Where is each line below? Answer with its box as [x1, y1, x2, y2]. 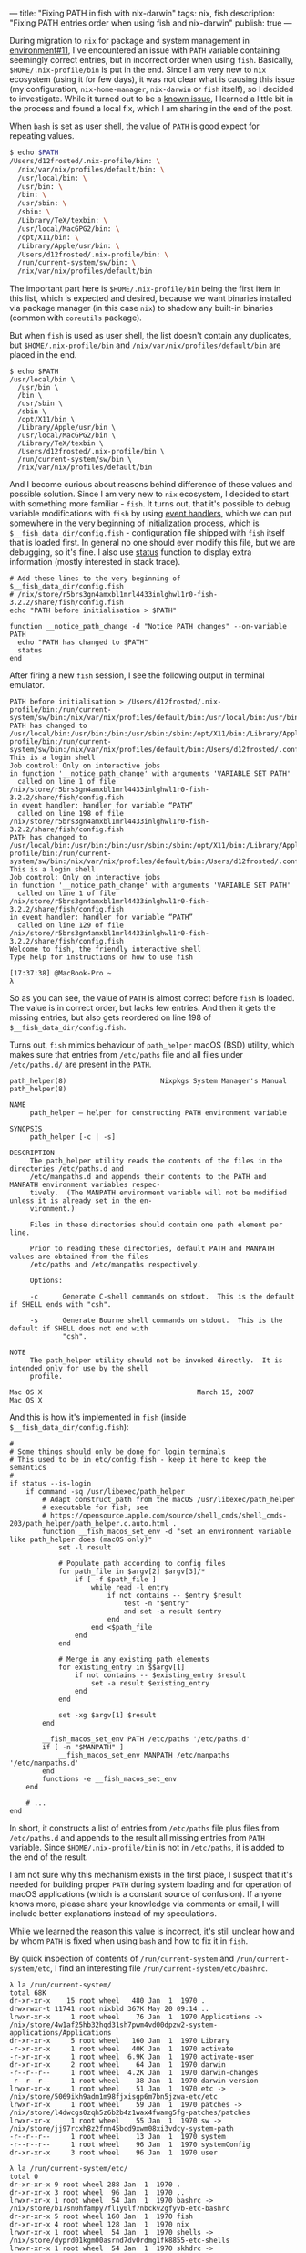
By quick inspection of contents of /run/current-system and [9, 1953, 235, 1965]
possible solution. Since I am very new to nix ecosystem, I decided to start [9, 488, 290, 500]
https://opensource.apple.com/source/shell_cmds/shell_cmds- [49, 1511, 287, 1520]
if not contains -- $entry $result [107, 1591, 243, 1601]
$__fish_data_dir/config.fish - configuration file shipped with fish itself [9, 527, 285, 538]
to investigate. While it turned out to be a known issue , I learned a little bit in [9, 93, 294, 104]
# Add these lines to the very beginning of [9, 574, 181, 583]
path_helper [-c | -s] [29, 1132, 117, 1142]
